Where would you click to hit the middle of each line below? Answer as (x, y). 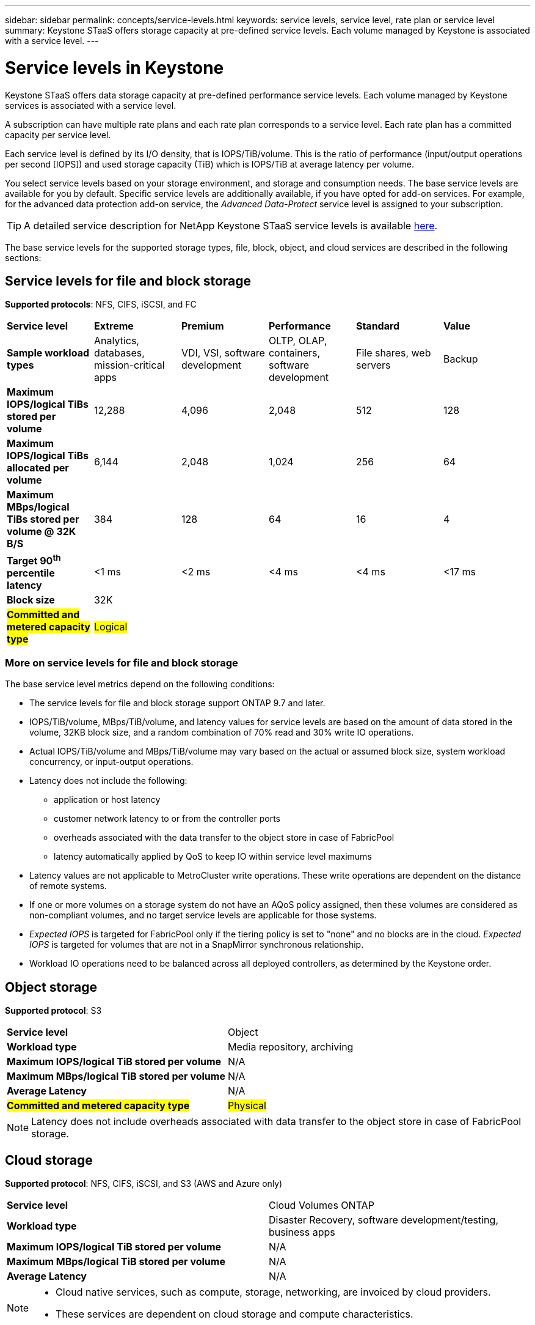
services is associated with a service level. (91, 105)
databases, (119, 353)
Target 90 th (34, 559)
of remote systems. (68, 886)
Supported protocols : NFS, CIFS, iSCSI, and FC (101, 304)
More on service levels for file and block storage (122, 663)
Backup (460, 359)
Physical (247, 1106)
